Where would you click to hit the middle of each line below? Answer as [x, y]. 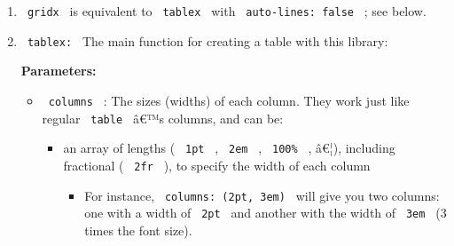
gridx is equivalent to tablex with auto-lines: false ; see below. [227, 11]
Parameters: [59, 71]
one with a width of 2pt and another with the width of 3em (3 [266, 213]
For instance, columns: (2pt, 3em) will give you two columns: [262, 195]
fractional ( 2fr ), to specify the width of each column [217, 165]
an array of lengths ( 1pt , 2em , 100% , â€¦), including [229, 148]
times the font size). [138, 230]
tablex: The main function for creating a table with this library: [207, 40]
